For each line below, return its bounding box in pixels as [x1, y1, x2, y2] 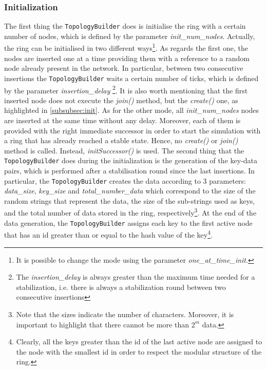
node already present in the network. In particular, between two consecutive [4, 63, 243, 73]
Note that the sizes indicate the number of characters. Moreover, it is [16, 309, 234, 319]
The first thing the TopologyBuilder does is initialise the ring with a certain [4, 21, 246, 31]
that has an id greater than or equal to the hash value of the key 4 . [4, 228, 213, 240]
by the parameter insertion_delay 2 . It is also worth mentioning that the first [4, 83, 248, 95]
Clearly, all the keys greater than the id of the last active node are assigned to [16, 336, 262, 347]
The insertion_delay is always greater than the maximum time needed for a [16, 271, 255, 282]
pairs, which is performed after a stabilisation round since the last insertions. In [4, 165, 255, 176]
